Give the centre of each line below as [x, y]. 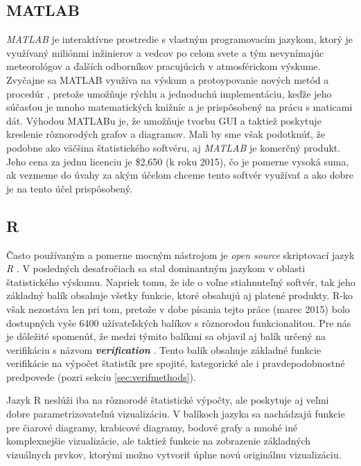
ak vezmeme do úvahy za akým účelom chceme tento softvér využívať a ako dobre [180, 175]
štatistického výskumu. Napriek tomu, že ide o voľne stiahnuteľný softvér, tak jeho [181, 281]
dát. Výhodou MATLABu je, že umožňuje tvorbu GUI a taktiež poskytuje [164, 120]
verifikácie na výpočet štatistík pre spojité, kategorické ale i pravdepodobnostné [176, 363]
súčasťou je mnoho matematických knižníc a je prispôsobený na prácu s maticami [179, 107]
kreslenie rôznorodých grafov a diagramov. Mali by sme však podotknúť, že [166, 134]
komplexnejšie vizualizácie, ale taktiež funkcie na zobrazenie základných [159, 441]
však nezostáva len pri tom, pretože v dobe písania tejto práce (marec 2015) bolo [178, 308]
